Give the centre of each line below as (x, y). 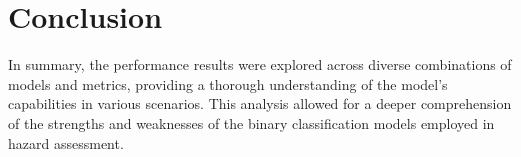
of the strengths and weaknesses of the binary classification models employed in (251, 122)
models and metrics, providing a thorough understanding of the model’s (228, 83)
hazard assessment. (66, 142)
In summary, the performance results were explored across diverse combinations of (260, 64)
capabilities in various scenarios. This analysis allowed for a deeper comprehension (260, 103)
